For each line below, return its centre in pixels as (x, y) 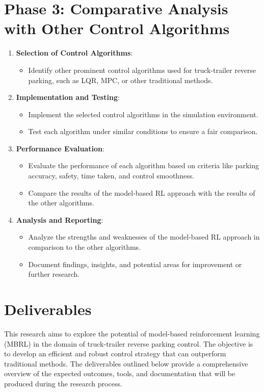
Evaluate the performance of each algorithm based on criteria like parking (144, 165)
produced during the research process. (63, 383)
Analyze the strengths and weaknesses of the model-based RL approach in (144, 237)
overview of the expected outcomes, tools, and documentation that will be (120, 373)
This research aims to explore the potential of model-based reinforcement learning (132, 333)
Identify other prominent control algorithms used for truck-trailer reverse (142, 70)
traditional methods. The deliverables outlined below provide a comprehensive (126, 363)
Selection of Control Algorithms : (74, 53)
